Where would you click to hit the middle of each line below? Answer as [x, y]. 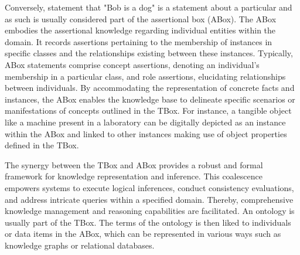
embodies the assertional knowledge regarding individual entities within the [140, 30]
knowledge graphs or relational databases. [80, 245]
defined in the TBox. [42, 145]
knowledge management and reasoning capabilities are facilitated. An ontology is [150, 211]
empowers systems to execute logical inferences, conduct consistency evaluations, [149, 187]
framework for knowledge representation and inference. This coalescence [134, 176]
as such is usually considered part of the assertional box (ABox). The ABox [141, 18]
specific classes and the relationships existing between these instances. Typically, [149, 53]
